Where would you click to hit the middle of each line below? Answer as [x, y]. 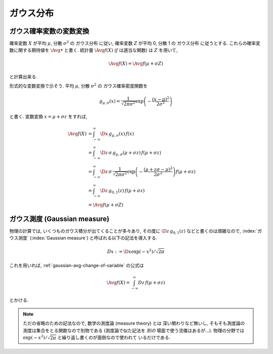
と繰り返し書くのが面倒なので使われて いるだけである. [114, 338]
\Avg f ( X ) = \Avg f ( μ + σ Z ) [136, 63]
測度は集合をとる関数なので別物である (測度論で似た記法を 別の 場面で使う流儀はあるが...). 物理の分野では [134, 330]
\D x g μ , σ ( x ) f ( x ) [117, 134]
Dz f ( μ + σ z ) [152, 282]
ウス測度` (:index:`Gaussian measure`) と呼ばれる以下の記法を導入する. [83, 238]
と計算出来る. [24, 77]
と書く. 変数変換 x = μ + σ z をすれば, [48, 116]
